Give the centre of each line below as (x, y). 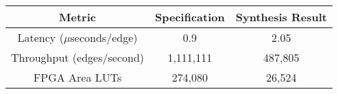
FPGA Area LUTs (77, 77)
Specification (190, 17)
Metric (77, 17)
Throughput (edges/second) (78, 57)
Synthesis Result (281, 17)
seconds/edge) (104, 37)
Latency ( (40, 37)
